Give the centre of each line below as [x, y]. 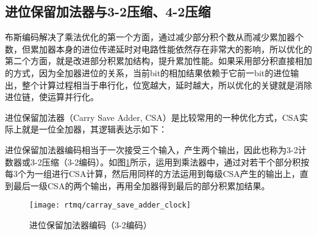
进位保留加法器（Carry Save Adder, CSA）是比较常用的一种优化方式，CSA [152, 117]
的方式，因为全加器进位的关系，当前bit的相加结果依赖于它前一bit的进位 [148, 72]
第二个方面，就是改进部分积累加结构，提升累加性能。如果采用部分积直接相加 [158, 61]
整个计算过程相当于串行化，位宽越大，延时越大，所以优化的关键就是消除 [167, 85]
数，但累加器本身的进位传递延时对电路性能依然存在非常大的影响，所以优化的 [158, 49]
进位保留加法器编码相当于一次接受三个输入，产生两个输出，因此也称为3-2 [151, 149]
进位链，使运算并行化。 [52, 97]
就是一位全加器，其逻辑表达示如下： [94, 129]
